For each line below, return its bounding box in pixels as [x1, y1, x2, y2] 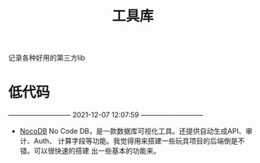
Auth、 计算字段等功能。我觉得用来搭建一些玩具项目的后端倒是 [33, 136, 239, 146]
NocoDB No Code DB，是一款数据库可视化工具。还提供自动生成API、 [19, 127, 247, 136]
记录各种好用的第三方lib [8, 53, 85, 63]
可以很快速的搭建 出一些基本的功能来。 [33, 146, 160, 156]
